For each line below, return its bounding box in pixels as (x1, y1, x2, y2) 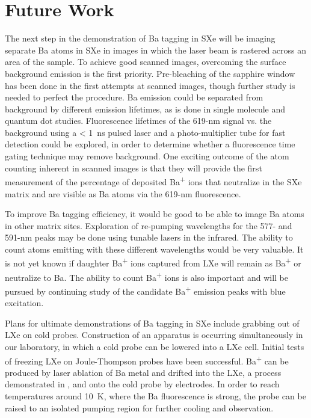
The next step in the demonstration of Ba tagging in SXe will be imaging (5, 32, 276, 45)
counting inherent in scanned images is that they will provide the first (5, 161, 262, 174)
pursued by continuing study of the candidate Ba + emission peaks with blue (5, 283, 286, 297)
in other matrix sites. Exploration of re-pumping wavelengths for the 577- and (5, 219, 292, 232)
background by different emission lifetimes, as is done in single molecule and (5, 102, 286, 115)
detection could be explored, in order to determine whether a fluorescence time (5, 138, 295, 150)
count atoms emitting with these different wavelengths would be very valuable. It (5, 242, 304, 255)
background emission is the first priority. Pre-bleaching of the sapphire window (5, 67, 295, 79)
